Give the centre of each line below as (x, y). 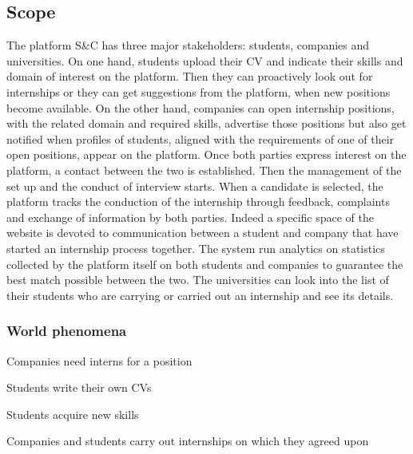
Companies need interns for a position (99, 360)
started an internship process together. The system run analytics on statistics (196, 248)
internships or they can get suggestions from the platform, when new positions (199, 91)
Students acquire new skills (73, 414)
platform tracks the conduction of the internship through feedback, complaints (198, 201)
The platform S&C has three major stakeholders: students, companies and (188, 45)
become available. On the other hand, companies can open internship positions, (201, 107)
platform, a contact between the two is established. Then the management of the (204, 170)
